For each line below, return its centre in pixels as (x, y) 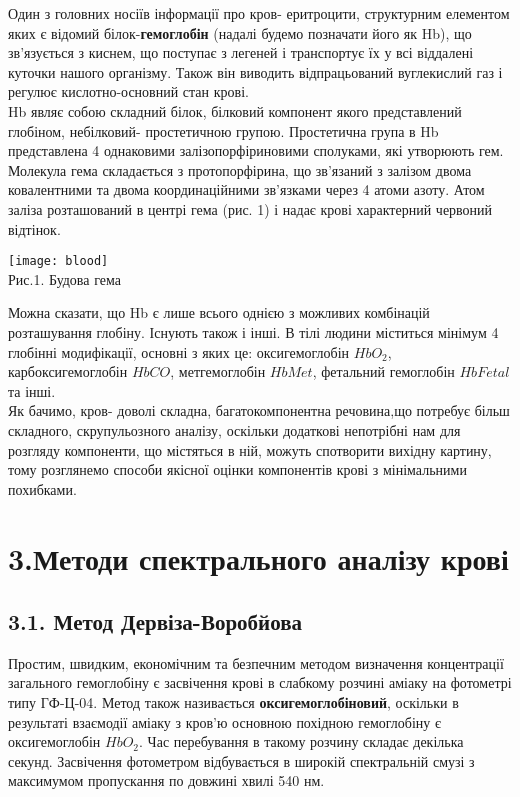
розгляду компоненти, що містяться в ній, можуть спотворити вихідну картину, (250, 449)
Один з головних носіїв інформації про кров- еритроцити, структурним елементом (259, 13)
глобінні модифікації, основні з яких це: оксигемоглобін (179, 351)
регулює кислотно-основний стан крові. (128, 91)
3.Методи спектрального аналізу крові (258, 557)
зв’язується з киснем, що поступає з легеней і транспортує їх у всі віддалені (241, 52)
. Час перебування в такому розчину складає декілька (301, 741)
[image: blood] (58, 261)
